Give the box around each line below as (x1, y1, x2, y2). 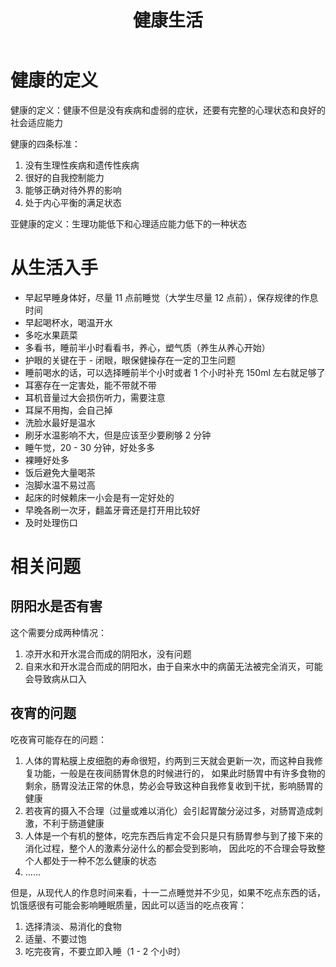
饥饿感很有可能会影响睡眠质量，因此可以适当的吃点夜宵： (10, 899, 247, 911)
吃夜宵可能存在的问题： (10, 733, 107, 745)
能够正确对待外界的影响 (24, 184, 122, 196)
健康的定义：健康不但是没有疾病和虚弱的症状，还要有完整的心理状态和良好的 (10, 104, 326, 116)
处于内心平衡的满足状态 (24, 196, 122, 208)
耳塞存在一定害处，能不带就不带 (24, 379, 157, 391)
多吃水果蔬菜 (24, 329, 78, 341)
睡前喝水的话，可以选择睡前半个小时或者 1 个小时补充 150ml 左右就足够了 (24, 366, 326, 378)
